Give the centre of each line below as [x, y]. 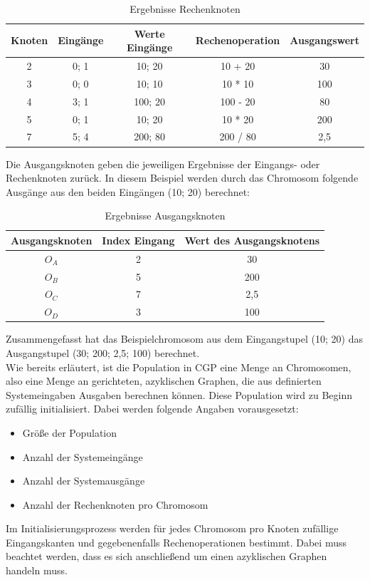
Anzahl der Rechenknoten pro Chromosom [115, 504]
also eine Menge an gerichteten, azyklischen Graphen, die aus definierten [164, 381]
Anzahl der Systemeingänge [83, 456]
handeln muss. [37, 570]
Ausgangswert [324, 40]
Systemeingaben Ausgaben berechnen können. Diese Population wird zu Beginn [179, 394]
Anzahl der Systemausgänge [84, 481]
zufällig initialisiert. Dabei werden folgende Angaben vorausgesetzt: [152, 409]
